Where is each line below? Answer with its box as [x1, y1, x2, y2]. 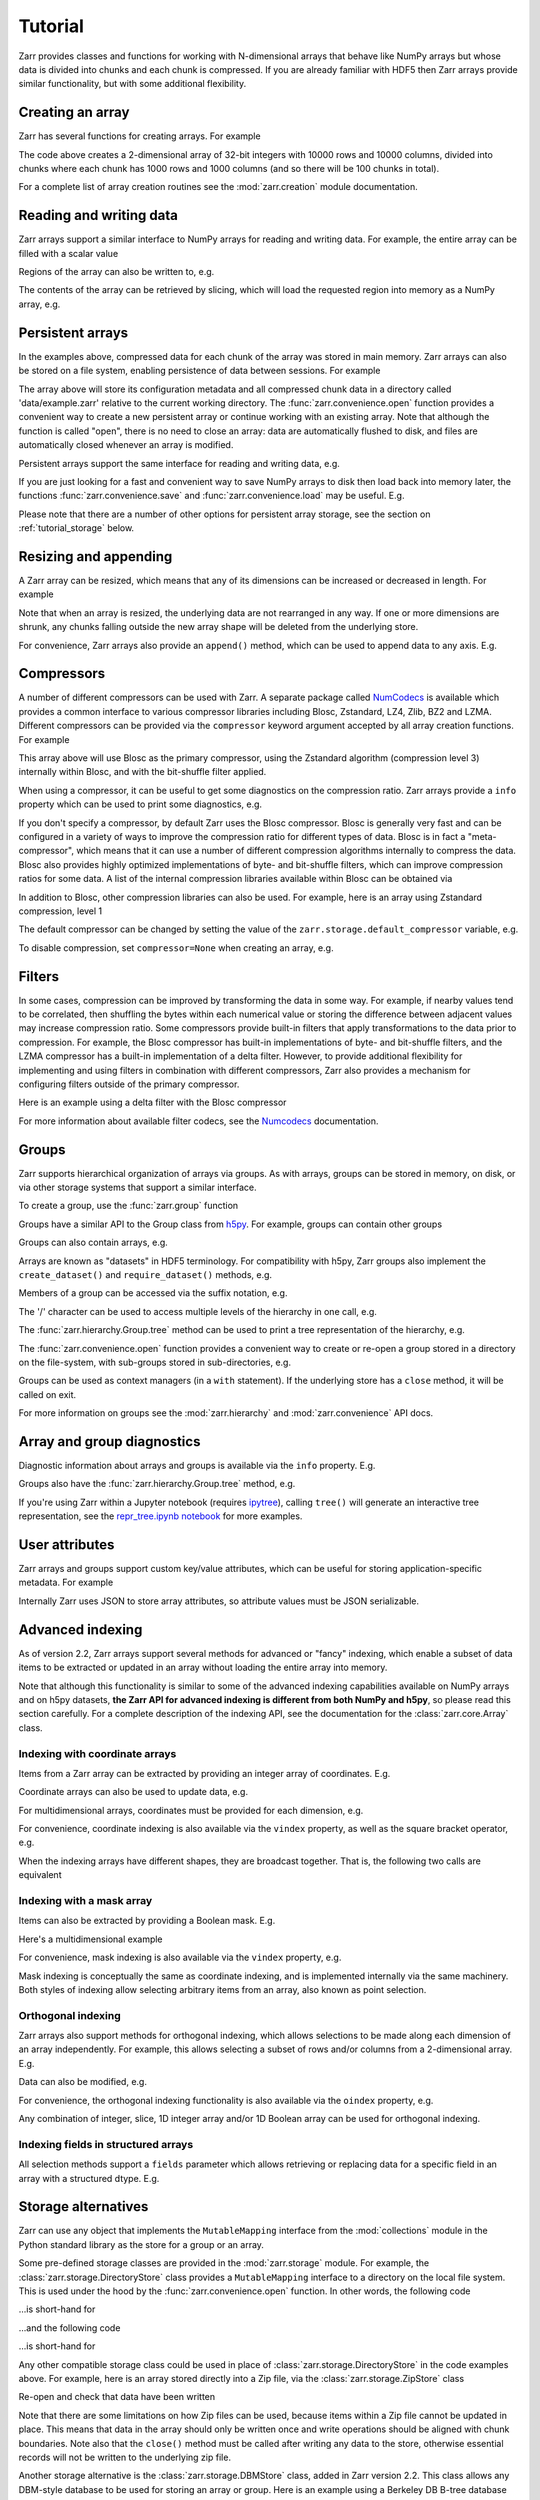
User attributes [18, 1536, 115, 1553]
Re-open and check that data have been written [18, 2391, 216, 2403]
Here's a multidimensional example [18, 1933, 164, 1945]
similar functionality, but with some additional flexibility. [18, 78, 247, 90]
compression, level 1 [18, 905, 103, 917]
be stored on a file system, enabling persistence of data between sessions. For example [18, 365, 381, 377]
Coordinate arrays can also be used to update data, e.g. [18, 1786, 249, 1798]
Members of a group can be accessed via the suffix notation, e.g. [18, 1287, 288, 1299]
